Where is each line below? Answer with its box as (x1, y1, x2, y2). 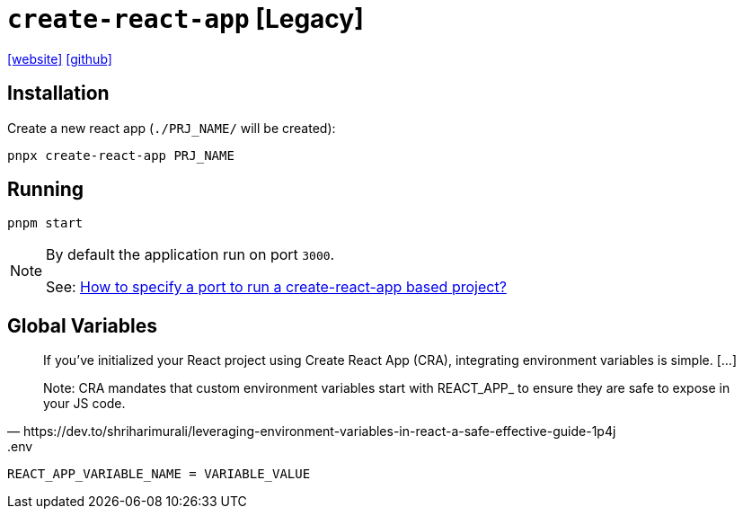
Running (7, 178, 84, 201)
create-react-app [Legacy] (7, 4, 364, 34)
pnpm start (7, 216, 84, 231)
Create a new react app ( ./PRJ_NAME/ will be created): (7, 120, 336, 136)
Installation (7, 82, 110, 105)
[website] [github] (7, 50, 112, 67)
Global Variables (7, 314, 157, 337)
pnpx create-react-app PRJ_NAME (7, 147, 234, 163)
